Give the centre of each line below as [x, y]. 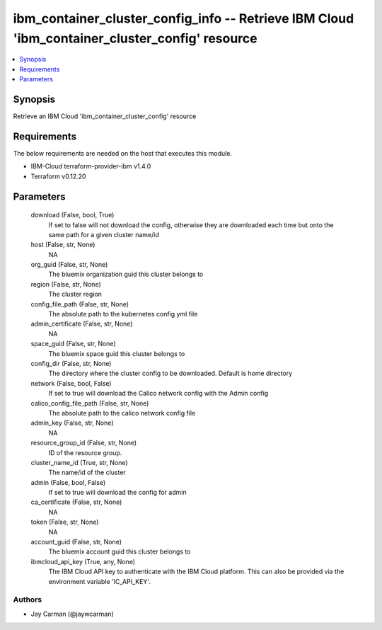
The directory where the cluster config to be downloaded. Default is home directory [170, 373]
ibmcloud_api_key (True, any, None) [83, 561]
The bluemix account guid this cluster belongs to [120, 551]
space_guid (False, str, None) [73, 344]
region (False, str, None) [66, 284]
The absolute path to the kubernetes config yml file [123, 314]
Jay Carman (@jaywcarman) [73, 614]
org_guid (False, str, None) [69, 265]
